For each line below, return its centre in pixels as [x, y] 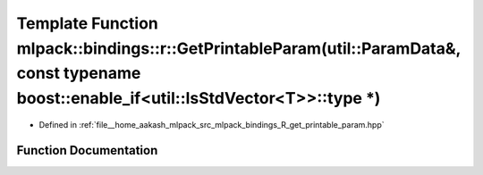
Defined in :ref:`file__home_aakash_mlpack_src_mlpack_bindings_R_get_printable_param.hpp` [212, 124]
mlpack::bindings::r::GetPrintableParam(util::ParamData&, [238, 48]
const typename [79, 74]
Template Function [87, 23]
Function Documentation [87, 150]
